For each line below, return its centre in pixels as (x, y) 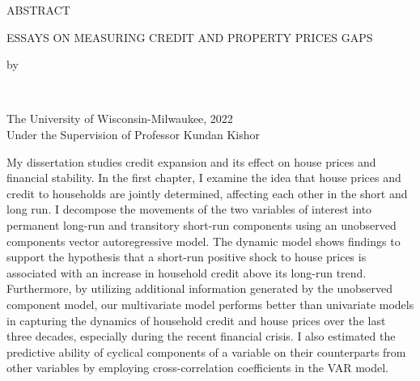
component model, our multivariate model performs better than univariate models (210, 304)
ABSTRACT (38, 10)
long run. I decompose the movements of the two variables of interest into (189, 209)
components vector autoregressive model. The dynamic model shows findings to (204, 241)
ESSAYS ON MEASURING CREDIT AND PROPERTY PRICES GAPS (190, 37)
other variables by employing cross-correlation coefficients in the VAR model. (197, 368)
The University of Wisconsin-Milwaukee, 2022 (120, 119)
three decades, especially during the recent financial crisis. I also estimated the (201, 336)
